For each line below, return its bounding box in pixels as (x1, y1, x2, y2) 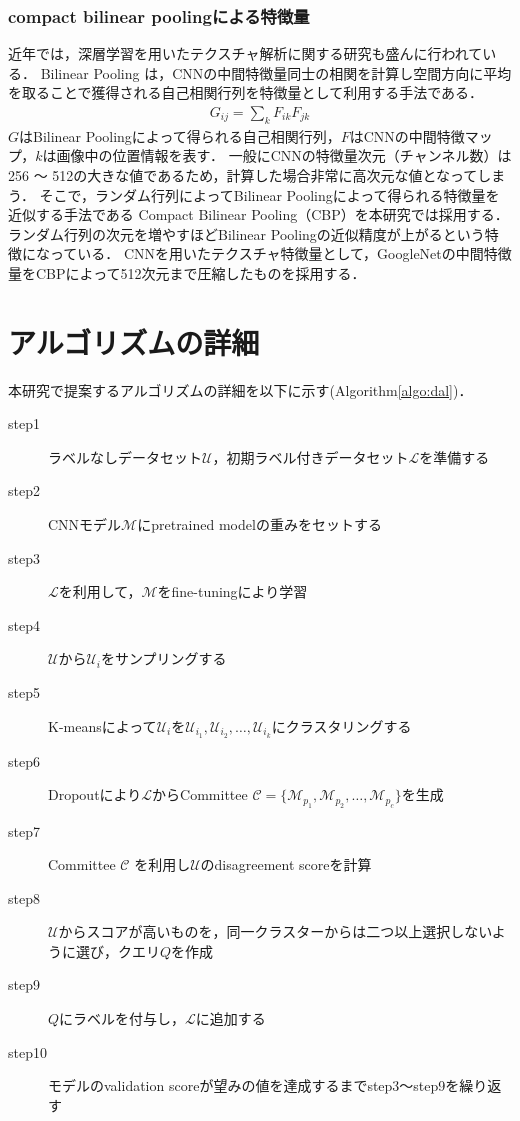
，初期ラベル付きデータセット (212, 446, 409, 467)
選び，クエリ (75, 940, 160, 961)
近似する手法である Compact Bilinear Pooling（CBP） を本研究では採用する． (8, 204, 509, 225)
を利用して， (58, 581, 142, 602)
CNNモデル (48, 514, 122, 535)
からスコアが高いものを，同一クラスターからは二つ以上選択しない (58, 921, 492, 942)
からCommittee (152, 784, 248, 805)
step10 (8, 1041, 47, 1062)
